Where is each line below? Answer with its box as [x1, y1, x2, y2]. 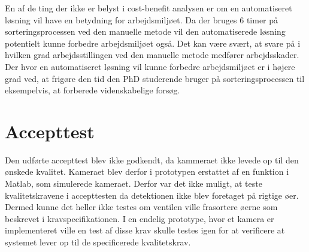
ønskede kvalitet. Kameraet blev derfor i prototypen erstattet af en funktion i [5, 165, 289, 178]
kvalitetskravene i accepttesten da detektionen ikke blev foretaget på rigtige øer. [5, 189, 299, 201]
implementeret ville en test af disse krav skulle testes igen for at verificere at [5, 224, 285, 236]
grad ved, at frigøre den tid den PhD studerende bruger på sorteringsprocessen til [5, 72, 305, 84]
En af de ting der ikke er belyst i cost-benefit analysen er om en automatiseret [5, 2, 292, 14]
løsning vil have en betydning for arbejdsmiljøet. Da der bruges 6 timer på [5, 13, 278, 26]
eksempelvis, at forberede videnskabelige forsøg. [5, 84, 180, 96]
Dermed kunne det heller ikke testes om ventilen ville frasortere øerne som [5, 201, 278, 213]
